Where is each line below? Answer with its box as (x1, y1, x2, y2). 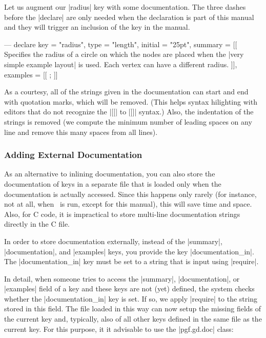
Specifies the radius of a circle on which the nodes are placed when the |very (4, 49, 244, 59)
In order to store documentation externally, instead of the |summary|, (4, 235, 222, 246)
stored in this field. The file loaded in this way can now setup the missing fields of (4, 303, 261, 314)
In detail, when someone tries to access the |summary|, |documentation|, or (4, 273, 240, 284)
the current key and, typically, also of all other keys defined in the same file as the (4, 313, 262, 324)
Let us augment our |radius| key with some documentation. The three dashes (4, 2, 246, 12)
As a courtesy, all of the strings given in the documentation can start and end (4, 86, 249, 97)
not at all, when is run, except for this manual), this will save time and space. (4, 198, 252, 209)
